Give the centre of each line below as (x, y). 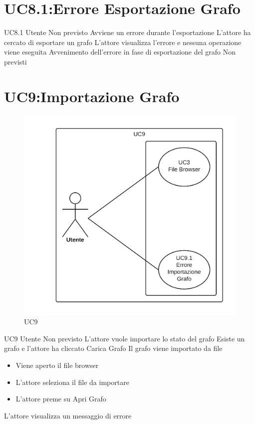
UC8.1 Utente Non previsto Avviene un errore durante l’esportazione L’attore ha (127, 32)
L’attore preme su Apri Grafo (61, 399)
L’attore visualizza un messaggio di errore (68, 415)
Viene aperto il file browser (57, 365)
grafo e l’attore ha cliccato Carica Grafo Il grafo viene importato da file (113, 348)
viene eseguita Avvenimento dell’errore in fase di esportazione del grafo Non (120, 52)
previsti (15, 61)
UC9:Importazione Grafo (92, 96)
